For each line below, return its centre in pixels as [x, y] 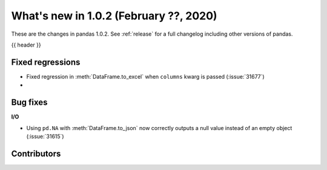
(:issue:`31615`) [45, 136]
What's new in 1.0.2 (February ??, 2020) [114, 16]
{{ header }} [26, 45]
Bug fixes [29, 103]
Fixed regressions [46, 62]
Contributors [36, 153]
